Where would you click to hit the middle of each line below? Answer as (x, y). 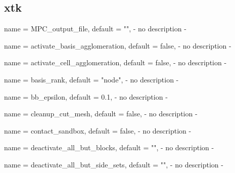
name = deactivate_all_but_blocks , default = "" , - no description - (109, 147)
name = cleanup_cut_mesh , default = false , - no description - (101, 114)
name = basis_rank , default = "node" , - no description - (91, 79)
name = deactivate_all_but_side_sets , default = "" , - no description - (114, 164)
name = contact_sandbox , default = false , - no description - (98, 130)
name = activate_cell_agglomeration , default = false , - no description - (115, 62)
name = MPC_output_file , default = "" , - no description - (95, 29)
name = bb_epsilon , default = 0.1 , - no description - (86, 96)
